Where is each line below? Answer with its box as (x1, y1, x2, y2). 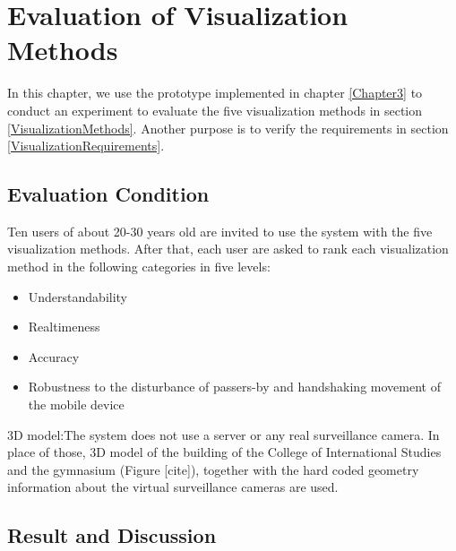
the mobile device (28, 395, 125, 414)
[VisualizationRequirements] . (7, 136, 165, 155)
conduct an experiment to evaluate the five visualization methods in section (7, 100, 423, 119)
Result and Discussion (7, 521, 217, 549)
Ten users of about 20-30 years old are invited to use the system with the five (7, 221, 433, 240)
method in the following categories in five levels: (7, 257, 271, 276)
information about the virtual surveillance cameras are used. (7, 478, 339, 496)
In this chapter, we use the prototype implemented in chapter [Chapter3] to (7, 83, 423, 102)
